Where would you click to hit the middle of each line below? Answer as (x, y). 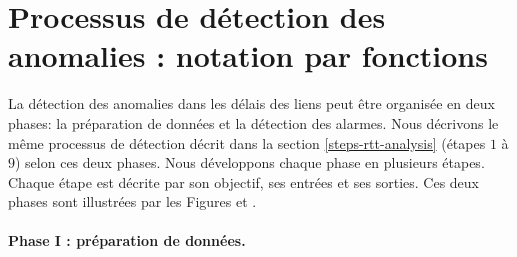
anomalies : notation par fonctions (248, 55)
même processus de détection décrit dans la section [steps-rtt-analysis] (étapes (247, 142)
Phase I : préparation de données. (127, 240)
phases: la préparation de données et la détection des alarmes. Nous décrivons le (253, 122)
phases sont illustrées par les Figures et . (132, 201)
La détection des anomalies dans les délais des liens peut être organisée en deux (251, 103)
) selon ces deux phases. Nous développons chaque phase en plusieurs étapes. (250, 162)
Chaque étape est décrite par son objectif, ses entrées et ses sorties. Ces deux (243, 181)
